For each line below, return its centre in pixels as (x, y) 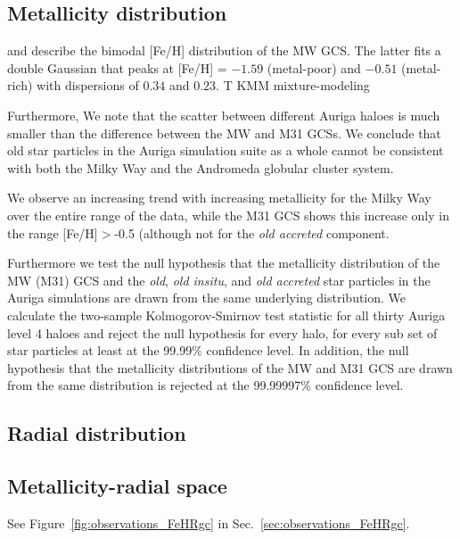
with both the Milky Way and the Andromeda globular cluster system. (201, 167)
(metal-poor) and (314, 67)
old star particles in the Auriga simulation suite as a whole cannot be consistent (226, 150)
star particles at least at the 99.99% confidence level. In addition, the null (208, 350)
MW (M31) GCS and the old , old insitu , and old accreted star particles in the (219, 280)
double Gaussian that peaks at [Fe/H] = (117, 67)
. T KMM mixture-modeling (293, 85)
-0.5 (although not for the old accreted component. (252, 232)
